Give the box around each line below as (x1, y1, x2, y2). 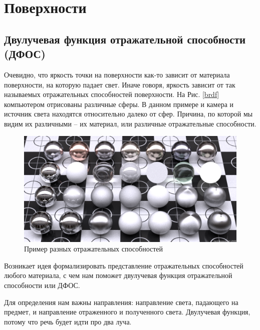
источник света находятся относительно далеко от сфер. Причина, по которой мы (4, 108, 253, 119)
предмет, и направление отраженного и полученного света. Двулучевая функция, (4, 306, 250, 317)
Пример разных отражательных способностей (24, 243, 163, 254)
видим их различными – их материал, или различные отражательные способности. (4, 118, 256, 128)
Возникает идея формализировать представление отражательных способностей (4, 260, 243, 270)
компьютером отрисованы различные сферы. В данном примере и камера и (4, 98, 234, 109)
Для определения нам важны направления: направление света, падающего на (4, 296, 238, 307)
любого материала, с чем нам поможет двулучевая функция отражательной (4, 270, 232, 280)
